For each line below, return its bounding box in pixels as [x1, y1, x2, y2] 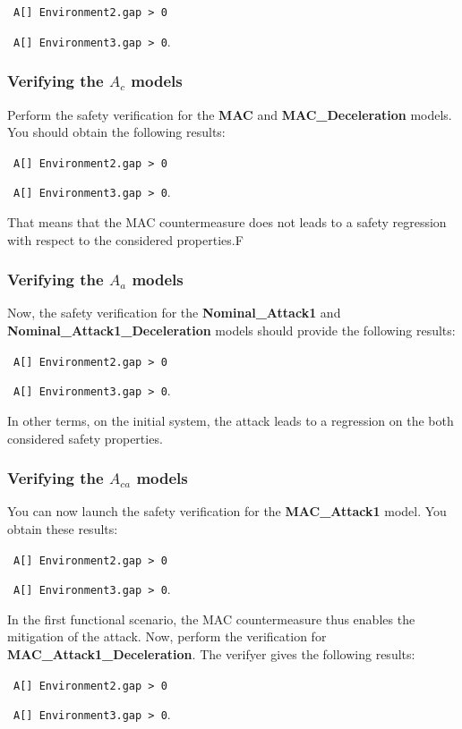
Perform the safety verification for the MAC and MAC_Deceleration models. [7, 105, 452, 123]
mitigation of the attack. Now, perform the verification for [7, 627, 327, 646]
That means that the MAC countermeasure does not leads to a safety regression [7, 213, 447, 232]
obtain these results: [7, 519, 118, 538]
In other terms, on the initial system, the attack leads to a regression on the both [7, 411, 454, 429]
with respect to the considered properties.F [7, 230, 244, 249]
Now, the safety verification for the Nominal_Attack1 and [7, 303, 341, 322]
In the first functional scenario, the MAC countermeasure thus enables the [7, 609, 415, 628]
